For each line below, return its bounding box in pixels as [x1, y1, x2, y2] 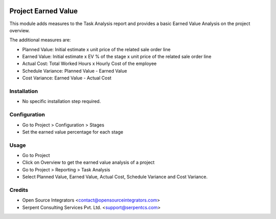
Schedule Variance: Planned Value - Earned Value [22, 68, 127, 74]
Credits [9, 187, 28, 193]
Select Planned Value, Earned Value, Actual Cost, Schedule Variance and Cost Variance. [22, 174, 208, 180]
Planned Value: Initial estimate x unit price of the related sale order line [22, 46, 171, 52]
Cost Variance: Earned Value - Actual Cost [22, 75, 112, 81]
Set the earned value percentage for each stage [22, 128, 124, 135]
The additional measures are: [9, 37, 71, 43]
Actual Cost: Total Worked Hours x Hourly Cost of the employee [22, 60, 157, 67]
